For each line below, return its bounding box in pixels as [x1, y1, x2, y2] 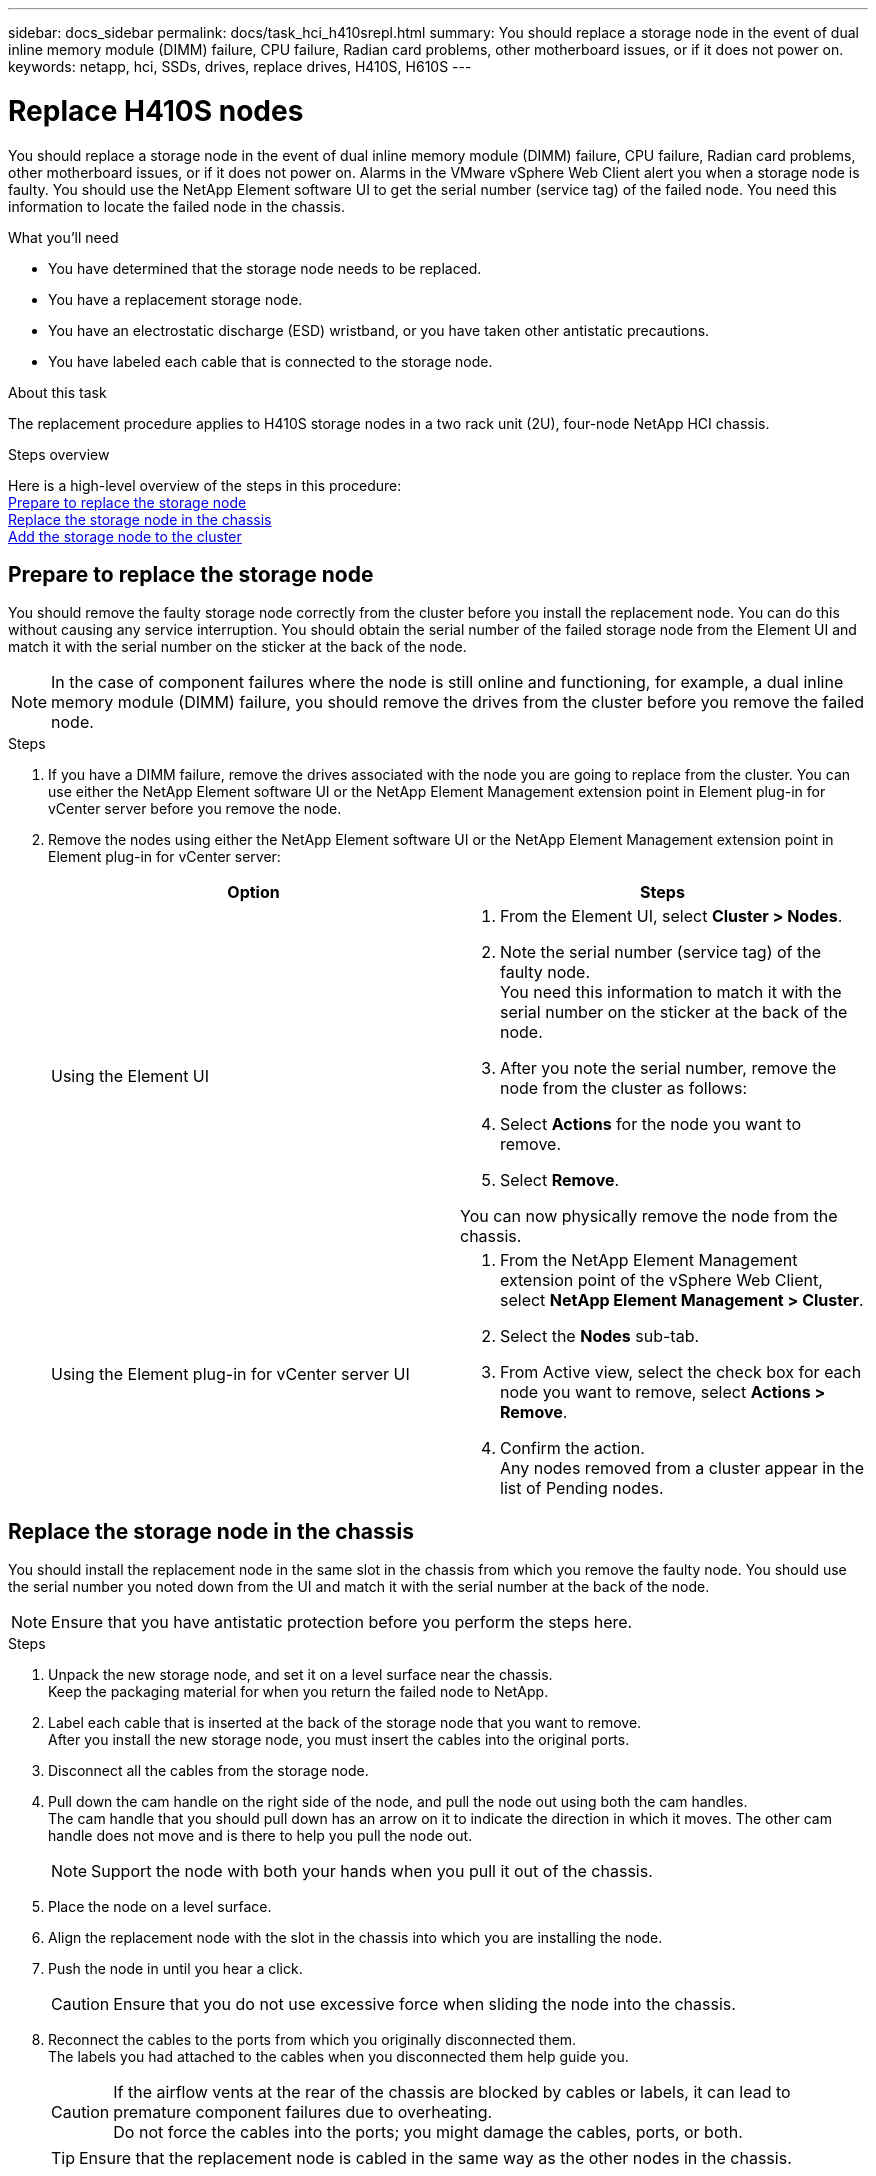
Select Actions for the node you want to [500, 1114, 802, 1135]
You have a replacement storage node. [48, 290, 303, 308]
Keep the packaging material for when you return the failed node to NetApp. [48, 1683, 549, 1701]
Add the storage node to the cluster [8, 527, 242, 545]
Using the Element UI [51, 1066, 210, 1087]
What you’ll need [8, 228, 119, 246]
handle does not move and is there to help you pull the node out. [48, 1827, 473, 1845]
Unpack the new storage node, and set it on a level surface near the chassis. [48, 1666, 553, 1684]
